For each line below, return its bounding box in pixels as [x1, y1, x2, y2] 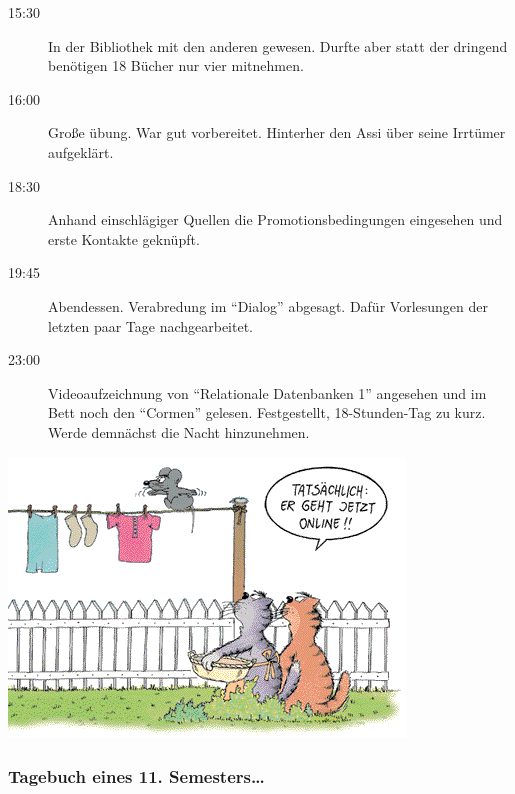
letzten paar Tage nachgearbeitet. [48, 315, 254, 336]
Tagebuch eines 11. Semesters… [8, 764, 265, 789]
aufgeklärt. [48, 141, 114, 162]
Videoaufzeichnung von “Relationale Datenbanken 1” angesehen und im [48, 382, 487, 403]
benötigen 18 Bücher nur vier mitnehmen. [48, 55, 304, 76]
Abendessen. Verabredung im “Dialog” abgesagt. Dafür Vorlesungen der [48, 295, 488, 316]
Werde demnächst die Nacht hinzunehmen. [48, 421, 310, 442]
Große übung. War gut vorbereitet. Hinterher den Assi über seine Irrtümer [48, 122, 506, 143]
